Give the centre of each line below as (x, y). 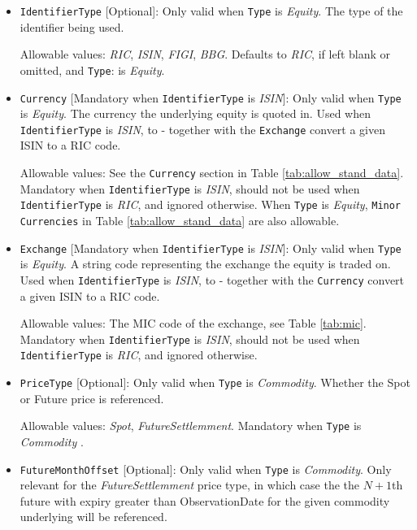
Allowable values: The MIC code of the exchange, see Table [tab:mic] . (193, 323)
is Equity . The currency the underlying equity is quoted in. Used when (195, 113)
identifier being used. (72, 26)
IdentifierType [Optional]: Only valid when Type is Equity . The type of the (211, 11)
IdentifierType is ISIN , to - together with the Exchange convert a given (203, 129)
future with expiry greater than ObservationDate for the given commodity (205, 500)
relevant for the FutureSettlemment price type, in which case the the (190, 485)
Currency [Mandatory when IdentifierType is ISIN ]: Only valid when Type (211, 97)
